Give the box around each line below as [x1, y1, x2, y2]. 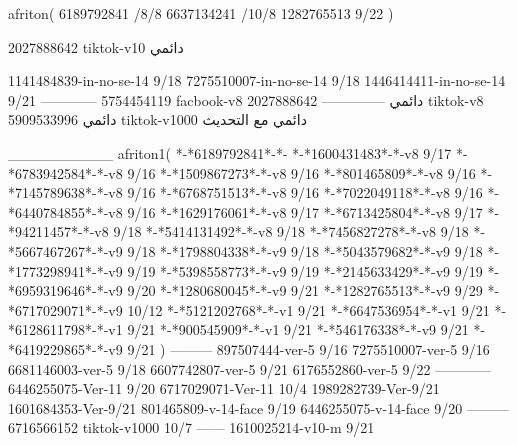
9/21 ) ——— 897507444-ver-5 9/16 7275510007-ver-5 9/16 [127, 338, 490, 359]
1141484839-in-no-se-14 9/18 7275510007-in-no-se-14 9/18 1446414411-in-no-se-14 [8, 70, 506, 91]
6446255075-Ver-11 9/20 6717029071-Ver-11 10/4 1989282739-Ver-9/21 [8, 378, 440, 399]
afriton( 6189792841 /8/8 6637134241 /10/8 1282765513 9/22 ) [8, 3, 394, 23]
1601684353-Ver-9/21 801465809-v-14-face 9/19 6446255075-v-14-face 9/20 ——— [8, 397, 509, 418]
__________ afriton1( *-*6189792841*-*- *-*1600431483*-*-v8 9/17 [8, 142, 452, 163]
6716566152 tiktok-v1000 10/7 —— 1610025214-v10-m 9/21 [8, 417, 375, 438]
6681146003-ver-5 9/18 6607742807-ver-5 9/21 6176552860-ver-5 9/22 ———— [8, 358, 492, 379]
